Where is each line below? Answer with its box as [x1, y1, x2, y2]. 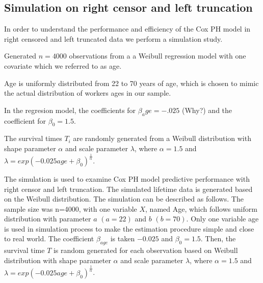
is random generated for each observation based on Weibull [53, 245, 238, 256]
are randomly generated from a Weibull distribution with [73, 133, 251, 144]
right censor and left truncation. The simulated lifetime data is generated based [4, 183, 253, 194]
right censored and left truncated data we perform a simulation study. [4, 33, 223, 44]
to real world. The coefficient [4, 233, 94, 244]
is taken [110, 233, 135, 244]
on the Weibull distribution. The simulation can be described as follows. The [4, 193, 244, 204]
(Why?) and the [182, 104, 232, 115]
